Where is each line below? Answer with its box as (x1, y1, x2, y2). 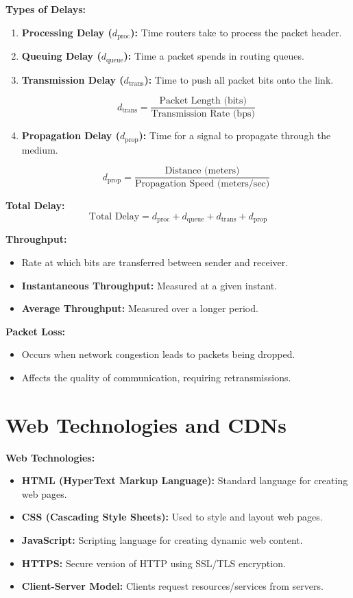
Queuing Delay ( (21, 49, 101, 63)
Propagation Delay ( (21, 128, 120, 143)
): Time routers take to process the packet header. (130, 25, 342, 39)
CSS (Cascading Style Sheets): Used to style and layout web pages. (21, 510, 323, 524)
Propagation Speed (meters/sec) (134, 179, 270, 189)
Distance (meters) (165, 166, 240, 176)
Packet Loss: (5, 324, 66, 338)
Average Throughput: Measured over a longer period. (21, 301, 258, 315)
